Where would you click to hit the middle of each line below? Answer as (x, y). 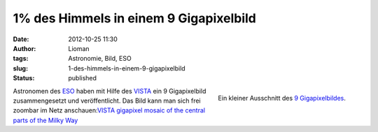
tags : (21, 59)
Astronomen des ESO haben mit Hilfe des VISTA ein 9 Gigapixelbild (110, 91)
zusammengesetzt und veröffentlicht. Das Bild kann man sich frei (107, 101)
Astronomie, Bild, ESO (100, 59)
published (83, 78)
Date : (21, 39)
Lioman (79, 48)
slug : (20, 68)
